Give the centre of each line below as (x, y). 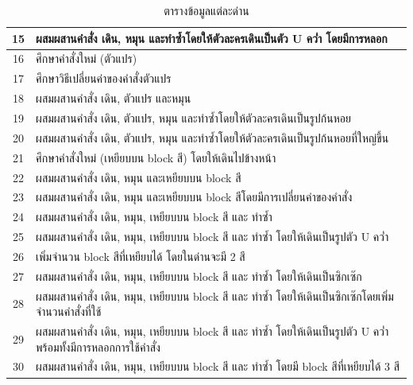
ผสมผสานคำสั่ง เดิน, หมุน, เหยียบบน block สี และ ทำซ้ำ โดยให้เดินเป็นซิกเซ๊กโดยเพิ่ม (215, 296)
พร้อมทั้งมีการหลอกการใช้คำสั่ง (98, 346)
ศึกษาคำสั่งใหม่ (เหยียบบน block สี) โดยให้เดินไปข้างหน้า (156, 157)
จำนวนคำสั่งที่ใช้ (69, 311)
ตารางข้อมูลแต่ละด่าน (206, 10)
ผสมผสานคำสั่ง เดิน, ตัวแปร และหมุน (114, 98)
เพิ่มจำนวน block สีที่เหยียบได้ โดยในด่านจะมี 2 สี (141, 256)
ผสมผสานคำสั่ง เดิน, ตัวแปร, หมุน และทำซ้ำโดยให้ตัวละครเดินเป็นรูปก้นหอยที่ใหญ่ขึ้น (212, 137)
